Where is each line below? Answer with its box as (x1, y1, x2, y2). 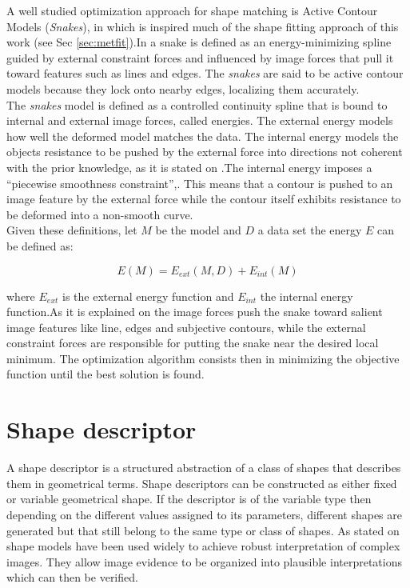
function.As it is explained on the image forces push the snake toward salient (6, 303, 383, 320)
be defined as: (6, 237, 74, 254)
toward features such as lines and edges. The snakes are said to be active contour (6, 65, 404, 82)
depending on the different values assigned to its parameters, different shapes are (6, 506, 402, 522)
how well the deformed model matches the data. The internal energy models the (6, 127, 399, 144)
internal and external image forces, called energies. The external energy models (6, 112, 393, 129)
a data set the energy (257, 222, 362, 238)
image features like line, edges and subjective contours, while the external (6, 318, 366, 335)
